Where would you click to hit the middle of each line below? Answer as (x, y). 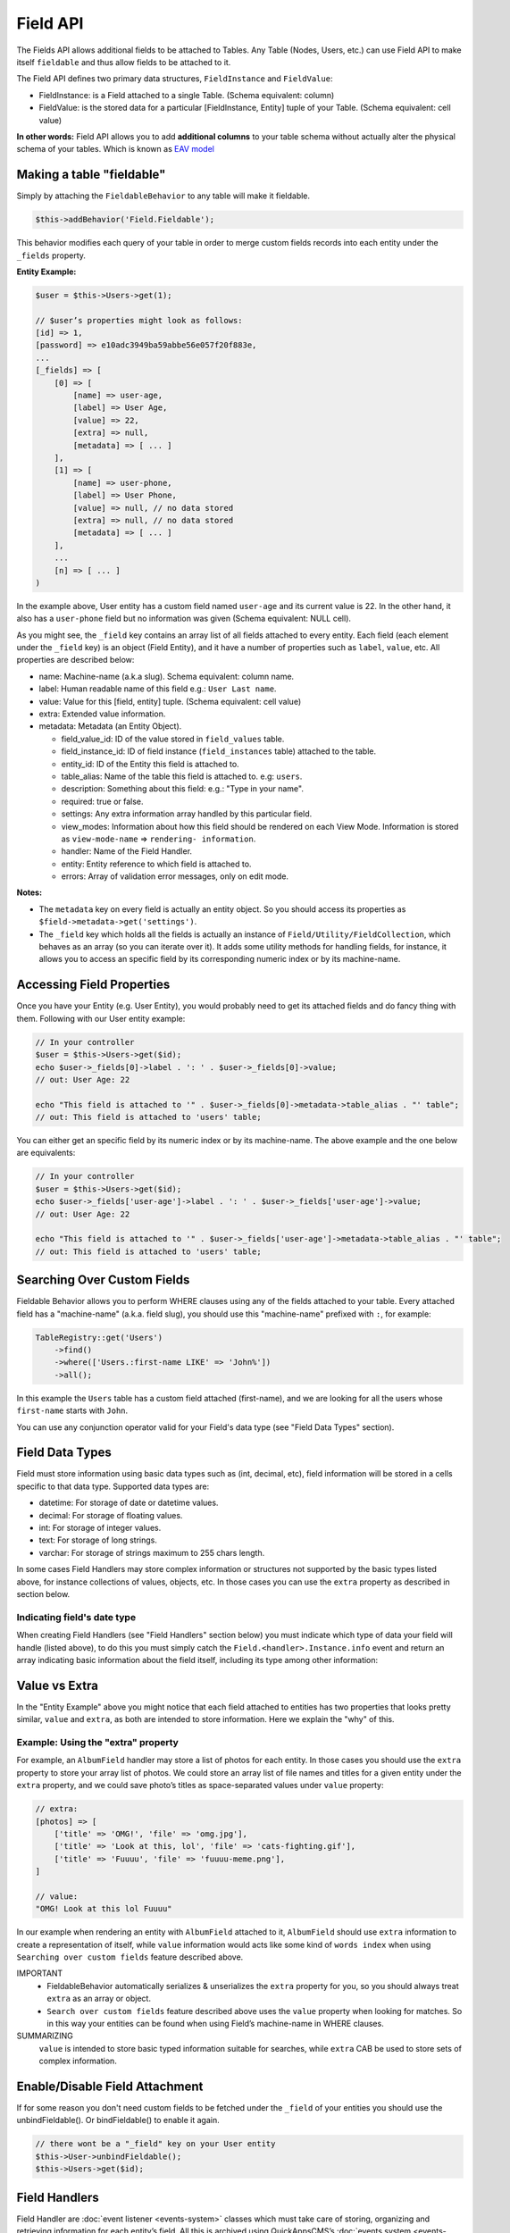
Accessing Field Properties (93, 985)
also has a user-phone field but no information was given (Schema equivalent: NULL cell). (184, 619)
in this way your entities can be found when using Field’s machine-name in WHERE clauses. (215, 2023)
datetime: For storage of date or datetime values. (129, 1503)
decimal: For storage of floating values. (111, 1515)
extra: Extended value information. (102, 714)
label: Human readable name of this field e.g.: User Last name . (158, 689)
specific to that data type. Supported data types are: (113, 1486)
